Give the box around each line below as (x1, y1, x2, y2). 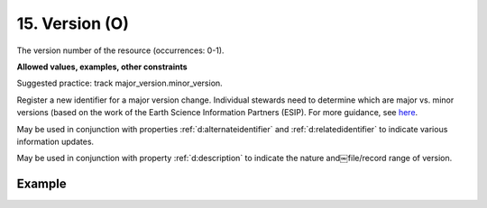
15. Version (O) (16, 14, 130, 33)
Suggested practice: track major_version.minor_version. (16, 77, 223, 89)
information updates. (16, 136, 95, 147)
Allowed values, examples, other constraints (16, 61, 188, 72)
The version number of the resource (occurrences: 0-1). (16, 45, 225, 56)
